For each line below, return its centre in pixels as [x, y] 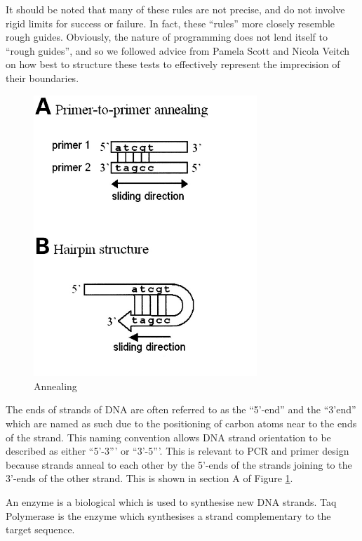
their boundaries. [42, 78]
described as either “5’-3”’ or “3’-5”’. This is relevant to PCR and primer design [177, 451]
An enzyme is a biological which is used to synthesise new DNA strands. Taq [171, 502]
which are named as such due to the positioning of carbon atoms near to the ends [181, 423]
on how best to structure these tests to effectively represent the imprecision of [173, 64]
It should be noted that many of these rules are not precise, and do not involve [175, 9]
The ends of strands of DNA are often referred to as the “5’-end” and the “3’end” [181, 409]
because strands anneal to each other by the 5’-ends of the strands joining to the [179, 464]
